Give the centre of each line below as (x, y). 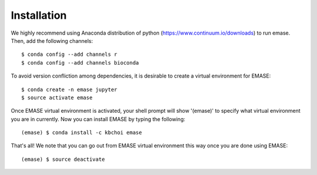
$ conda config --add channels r (69, 55)
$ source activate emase (57, 97)
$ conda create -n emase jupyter (69, 89)
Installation (39, 15)
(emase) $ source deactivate (63, 159)
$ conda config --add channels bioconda (80, 63)
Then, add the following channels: (52, 41)
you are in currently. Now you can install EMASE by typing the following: (98, 119)
